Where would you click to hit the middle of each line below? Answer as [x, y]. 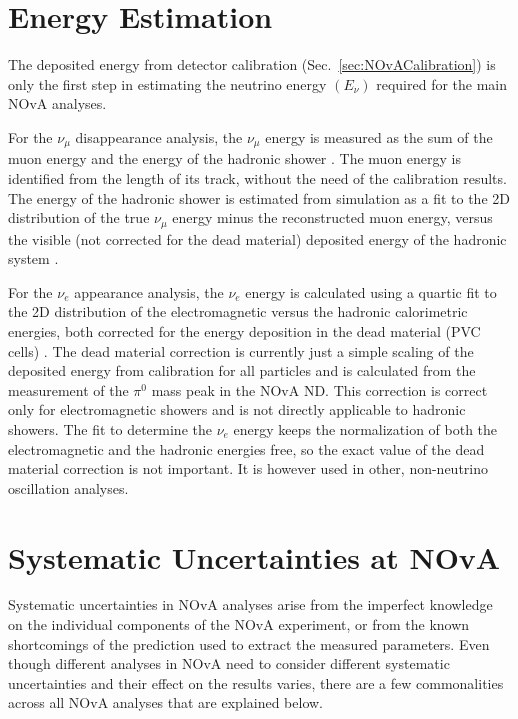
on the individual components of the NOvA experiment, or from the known [239, 624]
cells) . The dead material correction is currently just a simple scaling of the [241, 350]
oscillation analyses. [68, 487]
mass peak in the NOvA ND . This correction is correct [319, 389]
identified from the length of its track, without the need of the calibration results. [257, 177]
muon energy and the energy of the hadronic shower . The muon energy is [235, 158]
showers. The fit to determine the [110, 428]
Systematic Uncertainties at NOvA [254, 556]
